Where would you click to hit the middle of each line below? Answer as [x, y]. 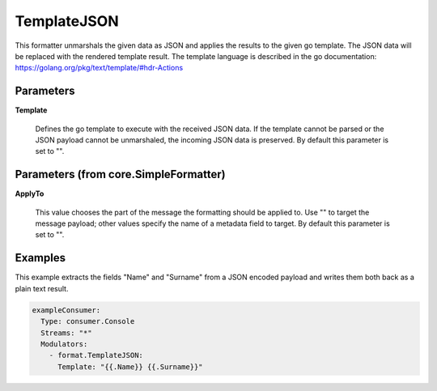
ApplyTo [30, 193]
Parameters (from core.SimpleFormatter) [120, 174]
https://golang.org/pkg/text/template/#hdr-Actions [99, 68]
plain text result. [42, 288]
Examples [40, 258]
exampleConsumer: [66, 310]
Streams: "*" [66, 333]
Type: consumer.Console [88, 321]
